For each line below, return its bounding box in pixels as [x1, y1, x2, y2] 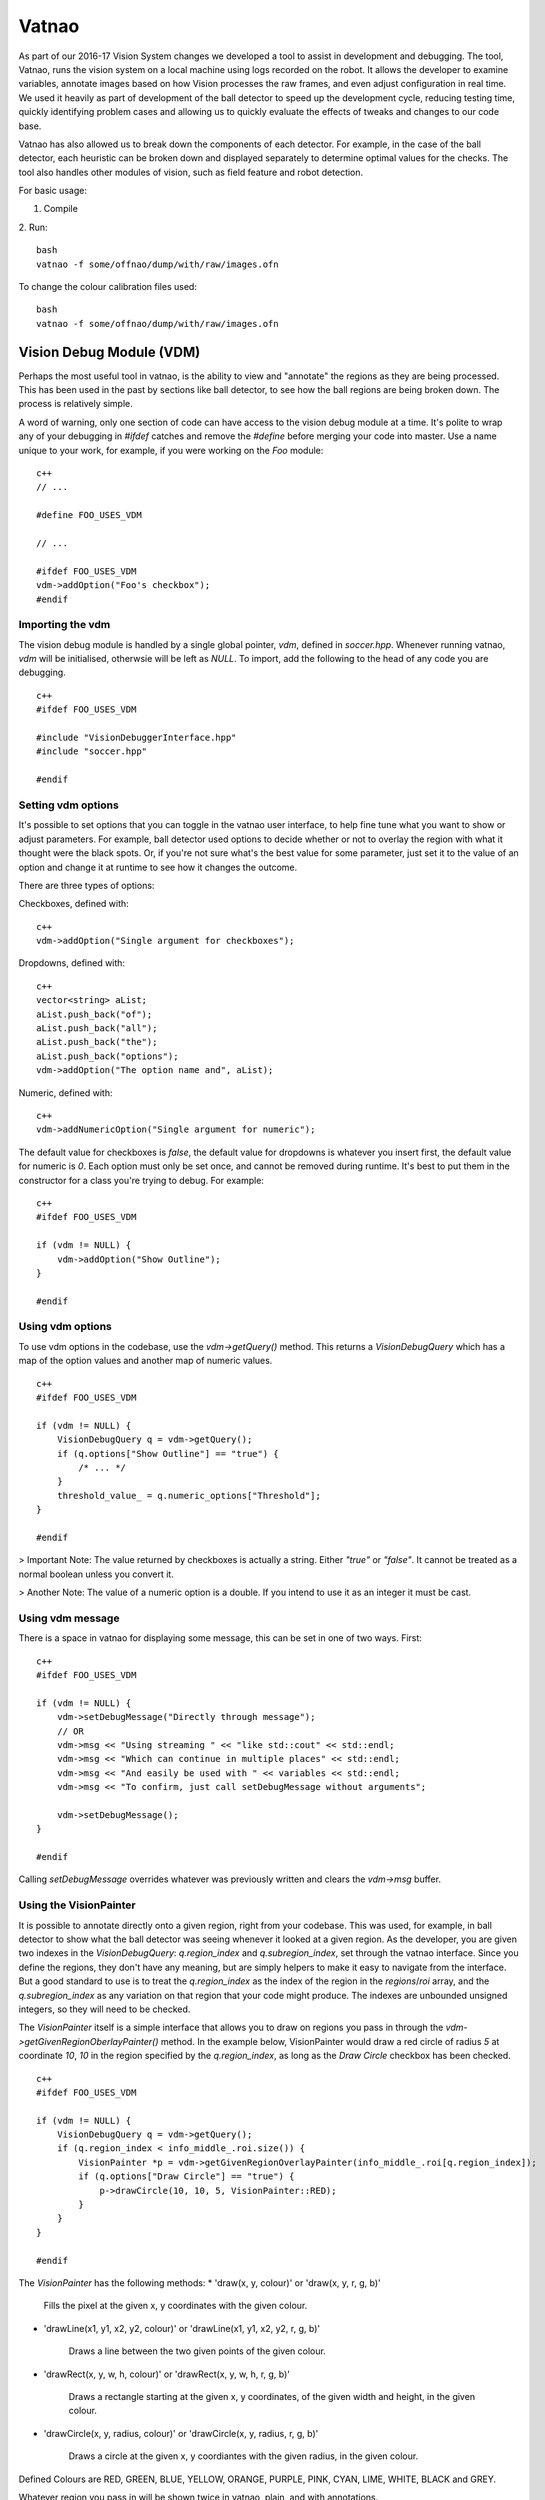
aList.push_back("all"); [36, 1023, 158, 1034]
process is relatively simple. [18, 398, 134, 410]
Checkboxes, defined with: [18, 898, 129, 910]
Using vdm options [18, 1320, 112, 1334]
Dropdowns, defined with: [18, 957, 125, 969]
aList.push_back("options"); [36, 1050, 179, 1062]
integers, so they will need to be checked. [18, 2003, 191, 2015]
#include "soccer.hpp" [36, 746, 148, 757]
